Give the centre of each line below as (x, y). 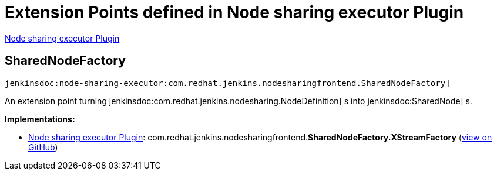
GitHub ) (43, 147)
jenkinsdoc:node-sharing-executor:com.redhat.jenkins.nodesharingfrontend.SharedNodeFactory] (228, 83)
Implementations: (40, 119)
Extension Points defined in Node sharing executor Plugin (234, 12)
